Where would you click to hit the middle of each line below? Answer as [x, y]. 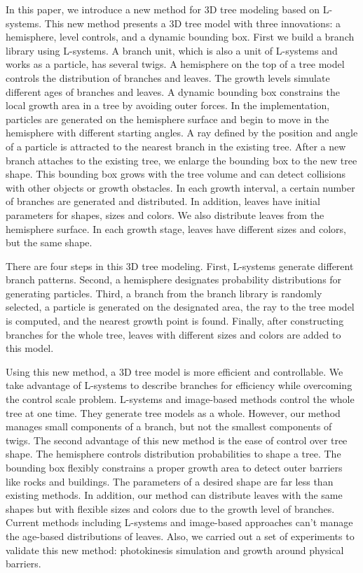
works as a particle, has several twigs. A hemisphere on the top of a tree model [175, 64]
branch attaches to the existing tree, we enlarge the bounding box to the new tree [181, 160]
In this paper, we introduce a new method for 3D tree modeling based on [163, 9]
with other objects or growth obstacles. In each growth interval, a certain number [180, 187]
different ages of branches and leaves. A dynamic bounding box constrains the [173, 91]
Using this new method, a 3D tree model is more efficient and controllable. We [174, 371]
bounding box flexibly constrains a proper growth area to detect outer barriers [174, 467]
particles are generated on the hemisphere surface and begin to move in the [167, 119]
